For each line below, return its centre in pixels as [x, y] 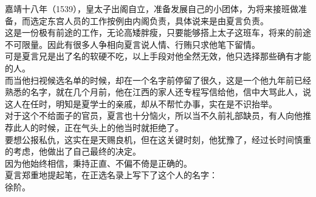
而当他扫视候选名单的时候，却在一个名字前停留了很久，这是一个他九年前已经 [158, 80]
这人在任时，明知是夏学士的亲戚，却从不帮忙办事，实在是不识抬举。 [141, 103]
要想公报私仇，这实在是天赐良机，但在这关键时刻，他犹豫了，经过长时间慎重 [158, 139]
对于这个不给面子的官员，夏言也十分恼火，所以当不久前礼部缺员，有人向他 [154, 115]
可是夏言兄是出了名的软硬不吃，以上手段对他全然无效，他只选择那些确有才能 [158, 56]
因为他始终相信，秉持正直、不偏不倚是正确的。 [98, 163]
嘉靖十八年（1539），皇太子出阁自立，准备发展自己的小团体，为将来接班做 [152, 8]
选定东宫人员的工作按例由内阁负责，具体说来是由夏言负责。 [149, 20]
